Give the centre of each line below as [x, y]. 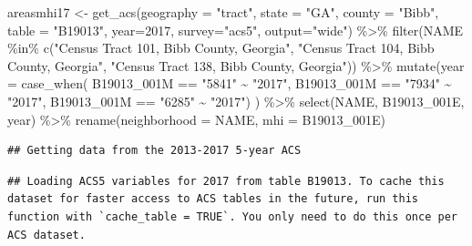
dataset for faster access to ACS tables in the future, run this [213, 199]
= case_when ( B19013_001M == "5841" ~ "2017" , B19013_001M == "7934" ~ [230, 83]
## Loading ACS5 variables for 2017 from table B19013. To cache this [226, 181]
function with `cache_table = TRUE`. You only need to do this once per [232, 216]
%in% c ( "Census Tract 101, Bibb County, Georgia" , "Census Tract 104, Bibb [221, 48]
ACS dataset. [46, 235]
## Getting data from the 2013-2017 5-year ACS [154, 151]
